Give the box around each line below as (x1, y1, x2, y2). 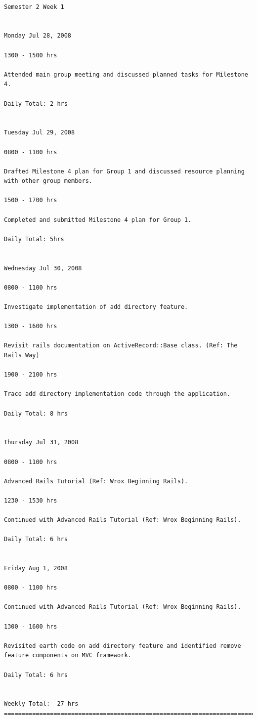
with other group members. (4, 177, 92, 185)
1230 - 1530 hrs (4, 497, 57, 504)
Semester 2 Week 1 (4, 3, 64, 10)
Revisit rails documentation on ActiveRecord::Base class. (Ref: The (4, 342, 238, 349)
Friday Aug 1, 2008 (4, 565, 68, 572)
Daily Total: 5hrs (4, 235, 64, 243)
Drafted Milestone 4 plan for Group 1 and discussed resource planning (4, 168, 245, 175)
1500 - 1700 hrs (4, 197, 57, 204)
